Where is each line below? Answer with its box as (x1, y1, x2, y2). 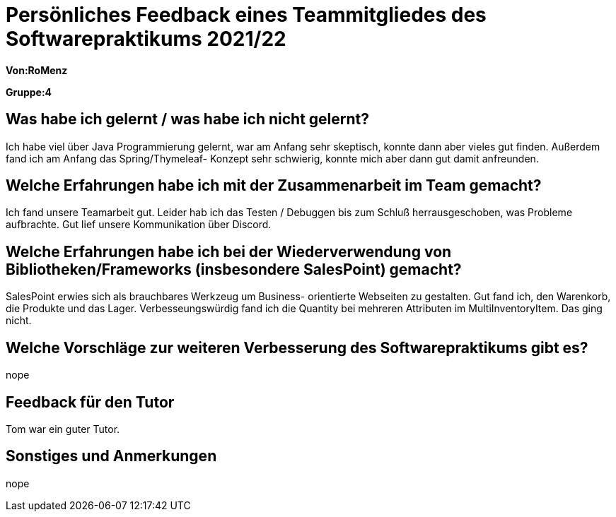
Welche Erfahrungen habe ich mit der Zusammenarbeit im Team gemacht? (6, 177, 542, 195)
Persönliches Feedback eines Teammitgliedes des (6, 3, 487, 27)
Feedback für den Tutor (6, 393, 175, 411)
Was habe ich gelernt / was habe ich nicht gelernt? (6, 110, 369, 129)
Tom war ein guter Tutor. (6, 422, 120, 435)
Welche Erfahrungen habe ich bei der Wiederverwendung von (6, 242, 452, 261)
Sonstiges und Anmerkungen (6, 447, 217, 465)
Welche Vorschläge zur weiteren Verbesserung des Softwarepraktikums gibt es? (6, 338, 588, 357)
